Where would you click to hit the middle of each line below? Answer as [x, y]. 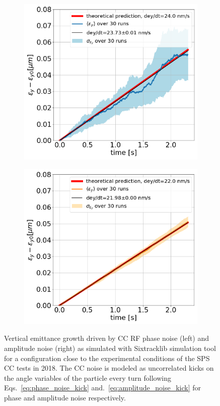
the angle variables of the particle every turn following [88, 377]
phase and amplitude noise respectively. [65, 397]
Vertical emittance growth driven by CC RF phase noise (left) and [107, 338]
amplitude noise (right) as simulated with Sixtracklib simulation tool [110, 348]
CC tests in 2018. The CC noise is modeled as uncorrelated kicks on [109, 368]
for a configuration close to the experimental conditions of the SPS [107, 358]
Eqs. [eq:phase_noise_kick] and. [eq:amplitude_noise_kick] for [103, 388]
